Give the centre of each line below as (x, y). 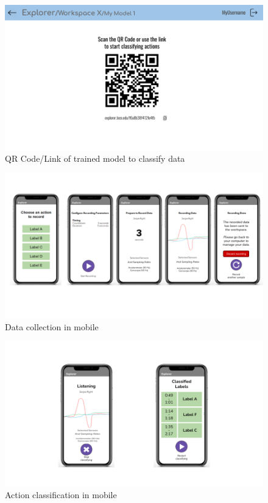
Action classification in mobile (61, 495)
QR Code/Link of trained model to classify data (95, 158)
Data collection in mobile (52, 326)
